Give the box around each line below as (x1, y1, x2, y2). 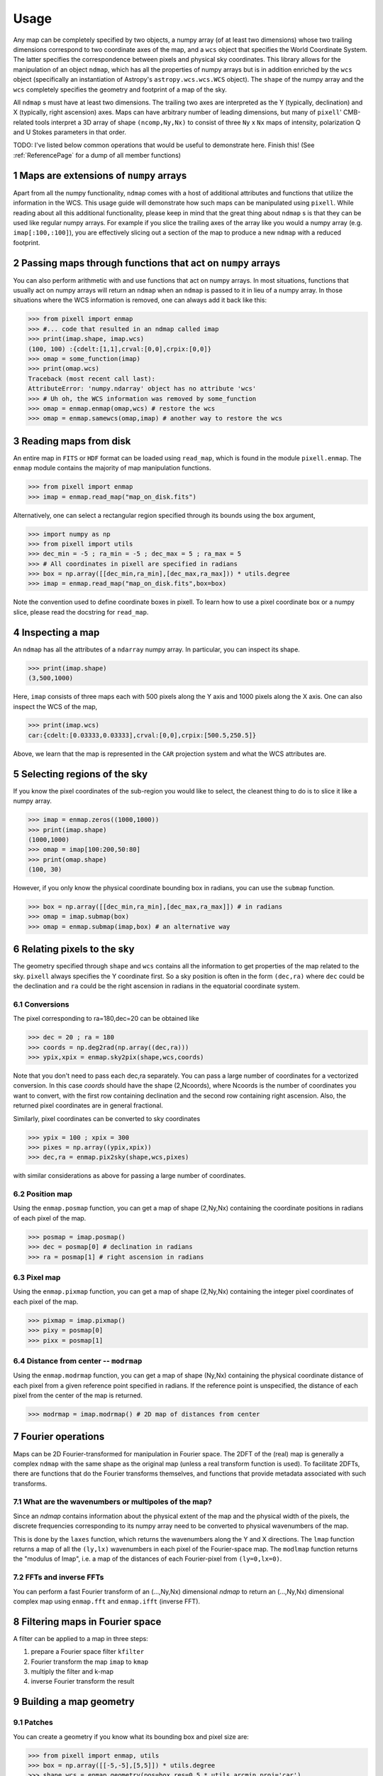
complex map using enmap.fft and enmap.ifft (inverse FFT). (13, 1597, 201, 1606)
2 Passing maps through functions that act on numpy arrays (13, 256, 281, 269)
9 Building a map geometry (13, 1696, 135, 1708)
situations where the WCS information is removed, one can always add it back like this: (13, 296, 267, 305)
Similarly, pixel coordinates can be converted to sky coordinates (13, 1114, 201, 1122)
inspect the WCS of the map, (13, 702, 98, 710)
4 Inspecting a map (13, 626, 100, 639)
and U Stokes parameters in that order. (13, 128, 127, 136)
